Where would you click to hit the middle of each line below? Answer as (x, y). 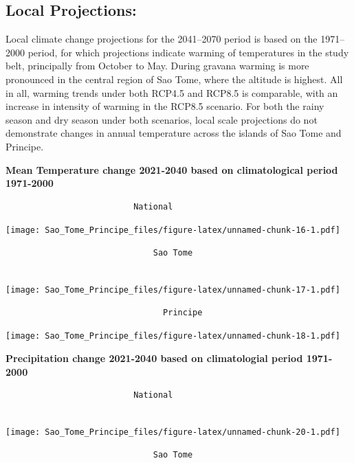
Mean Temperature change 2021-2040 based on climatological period (172, 169)
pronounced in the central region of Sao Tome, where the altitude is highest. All (174, 79)
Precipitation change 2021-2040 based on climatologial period (154, 358)
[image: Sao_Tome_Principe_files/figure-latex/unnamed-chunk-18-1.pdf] (173, 336)
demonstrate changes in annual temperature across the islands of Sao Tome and (174, 133)
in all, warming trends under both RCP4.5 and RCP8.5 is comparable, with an (172, 92)
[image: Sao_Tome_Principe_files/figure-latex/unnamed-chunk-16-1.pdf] (173, 230)
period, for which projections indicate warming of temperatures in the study (188, 52)
